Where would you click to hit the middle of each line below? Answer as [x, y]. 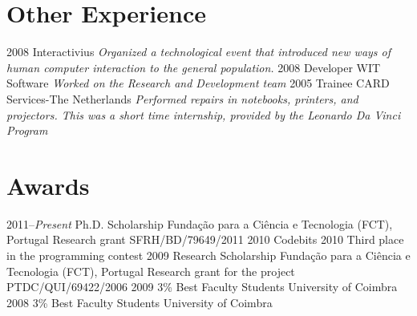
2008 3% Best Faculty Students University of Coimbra [140, 302]
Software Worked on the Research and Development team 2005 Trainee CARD [198, 83]
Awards [48, 185]
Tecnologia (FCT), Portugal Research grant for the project [151, 271]
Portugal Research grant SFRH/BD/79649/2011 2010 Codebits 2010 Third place [205, 239]
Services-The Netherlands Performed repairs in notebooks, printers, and [182, 98]
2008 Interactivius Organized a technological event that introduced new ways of [199, 52]
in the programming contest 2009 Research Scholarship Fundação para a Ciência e [208, 255]
